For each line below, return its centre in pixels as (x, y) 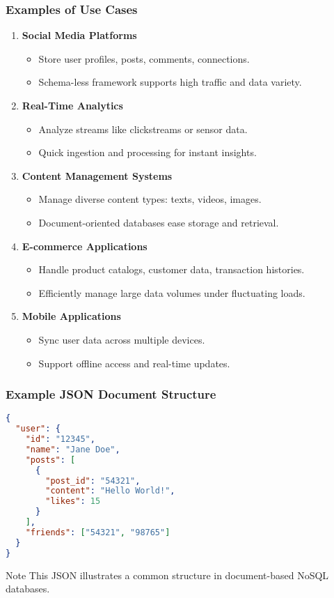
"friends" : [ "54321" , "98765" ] (98, 532)
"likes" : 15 (73, 501)
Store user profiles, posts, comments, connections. (144, 58)
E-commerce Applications (85, 246)
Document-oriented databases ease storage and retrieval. (159, 222)
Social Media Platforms (79, 35)
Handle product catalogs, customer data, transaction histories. (172, 269)
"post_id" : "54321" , (93, 481)
